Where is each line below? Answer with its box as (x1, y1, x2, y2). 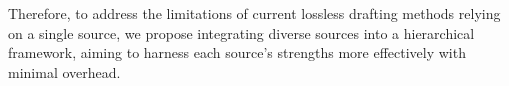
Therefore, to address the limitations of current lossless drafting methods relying (8, 3, 501, 23)
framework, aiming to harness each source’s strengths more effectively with (8, 42, 466, 63)
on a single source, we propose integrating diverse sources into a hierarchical (8, 22, 475, 43)
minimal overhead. (8, 61, 121, 82)
